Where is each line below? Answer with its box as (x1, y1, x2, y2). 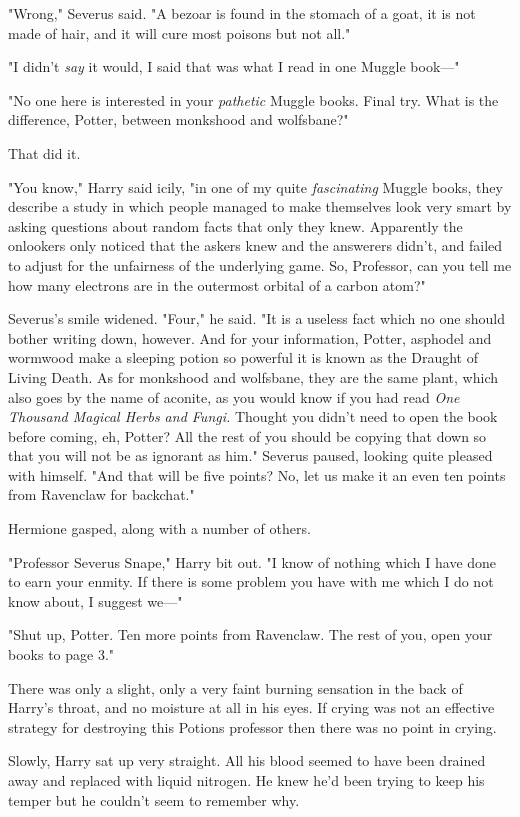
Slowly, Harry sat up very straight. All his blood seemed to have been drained (8, 750, 486, 771)
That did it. (8, 142, 81, 163)
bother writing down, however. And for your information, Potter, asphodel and (8, 327, 492, 348)
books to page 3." (8, 644, 115, 665)
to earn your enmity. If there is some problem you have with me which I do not (8, 571, 494, 592)
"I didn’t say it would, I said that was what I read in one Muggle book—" (8, 56, 460, 77)
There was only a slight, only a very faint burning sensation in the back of (8, 677, 463, 698)
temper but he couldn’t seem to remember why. (8, 789, 300, 810)
